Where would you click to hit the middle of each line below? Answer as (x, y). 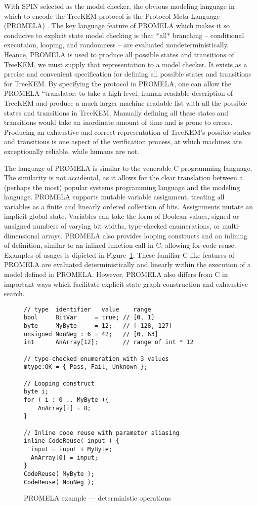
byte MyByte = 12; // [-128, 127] (98, 326)
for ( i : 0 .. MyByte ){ (66, 400)
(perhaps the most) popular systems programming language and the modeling (122, 187)
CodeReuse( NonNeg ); (59, 482)
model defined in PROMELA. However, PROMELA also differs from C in (116, 274)
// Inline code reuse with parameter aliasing (102, 433)
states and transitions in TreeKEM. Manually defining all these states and (116, 112)
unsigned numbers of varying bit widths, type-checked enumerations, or (112, 226)
